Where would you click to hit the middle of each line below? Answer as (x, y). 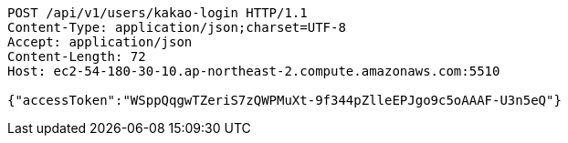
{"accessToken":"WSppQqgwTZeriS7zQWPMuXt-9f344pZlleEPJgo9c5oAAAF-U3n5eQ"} (284, 100)
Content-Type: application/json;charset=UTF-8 (177, 27)
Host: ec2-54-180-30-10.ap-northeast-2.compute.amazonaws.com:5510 (254, 71)
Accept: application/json (100, 42)
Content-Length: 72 (77, 56)
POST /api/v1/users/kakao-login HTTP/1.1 (158, 13)
